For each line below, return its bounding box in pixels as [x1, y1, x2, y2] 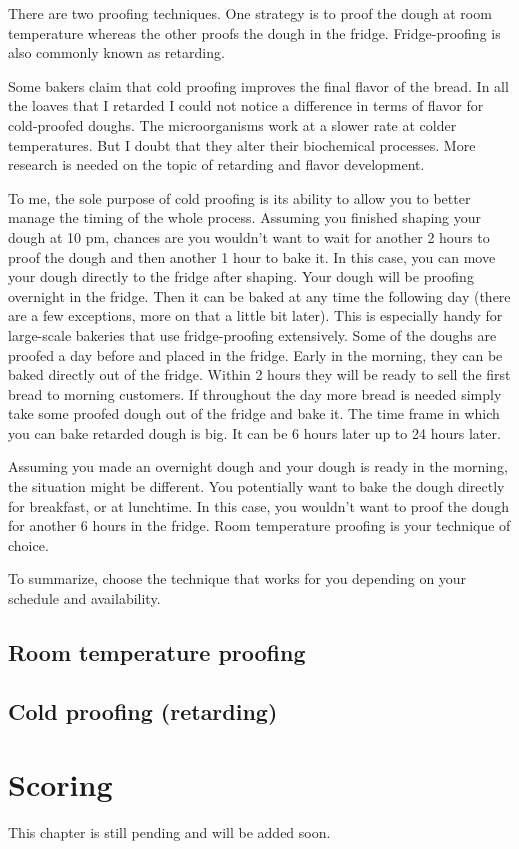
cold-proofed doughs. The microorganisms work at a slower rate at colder [8, 114, 457, 135]
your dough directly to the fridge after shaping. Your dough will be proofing [8, 266, 474, 287]
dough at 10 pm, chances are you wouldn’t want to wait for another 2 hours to [8, 226, 490, 247]
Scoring [8, 764, 113, 805]
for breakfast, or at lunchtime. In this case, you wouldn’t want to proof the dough [8, 495, 509, 516]
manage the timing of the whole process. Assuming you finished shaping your [8, 207, 482, 228]
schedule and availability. [8, 588, 161, 609]
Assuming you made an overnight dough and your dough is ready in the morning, [8, 456, 508, 477]
